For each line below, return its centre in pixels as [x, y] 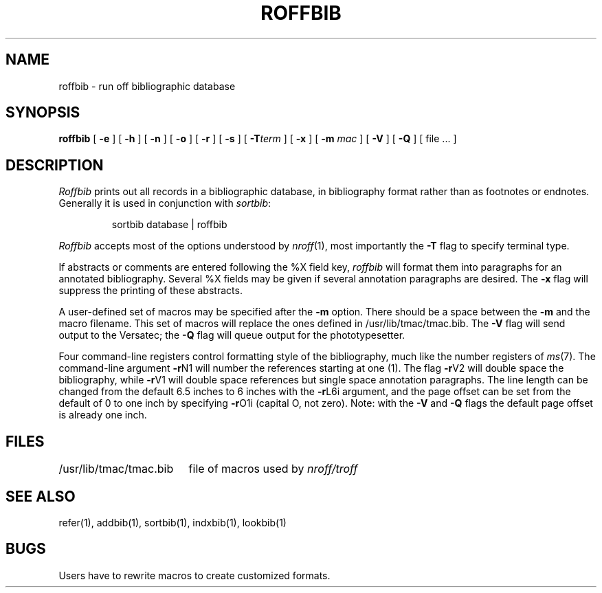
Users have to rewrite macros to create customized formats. [194, 575]
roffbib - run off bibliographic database [147, 86]
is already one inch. [103, 415]
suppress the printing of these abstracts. [150, 291]
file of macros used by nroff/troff [273, 469]
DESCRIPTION [55, 165]
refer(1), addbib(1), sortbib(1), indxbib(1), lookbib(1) [172, 522]
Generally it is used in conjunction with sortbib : [165, 203]
